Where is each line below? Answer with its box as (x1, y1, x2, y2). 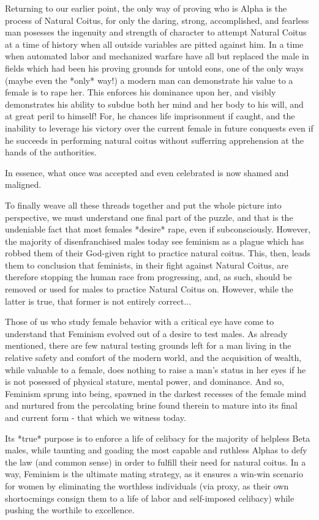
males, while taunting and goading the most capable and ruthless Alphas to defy (5, 444, 307, 456)
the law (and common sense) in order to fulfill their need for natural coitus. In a (5, 455, 306, 468)
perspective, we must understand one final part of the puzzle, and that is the (5, 210, 293, 223)
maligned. (5, 178, 42, 191)
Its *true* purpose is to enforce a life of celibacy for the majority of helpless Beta (5, 431, 310, 444)
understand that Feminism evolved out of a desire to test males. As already (5, 327, 288, 340)
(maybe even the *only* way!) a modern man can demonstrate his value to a (5, 73, 293, 86)
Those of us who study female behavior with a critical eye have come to (5, 315, 274, 328)
